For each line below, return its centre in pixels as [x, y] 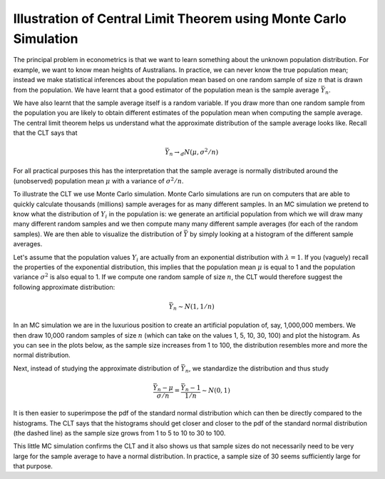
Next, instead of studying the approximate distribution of [96, 368]
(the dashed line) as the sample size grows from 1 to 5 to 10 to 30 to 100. [119, 433]
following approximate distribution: [64, 287]
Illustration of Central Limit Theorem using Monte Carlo [180, 19]
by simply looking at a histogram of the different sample [272, 234]
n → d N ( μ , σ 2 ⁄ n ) [194, 152]
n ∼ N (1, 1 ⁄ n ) [194, 307]
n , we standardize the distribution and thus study [257, 369]
